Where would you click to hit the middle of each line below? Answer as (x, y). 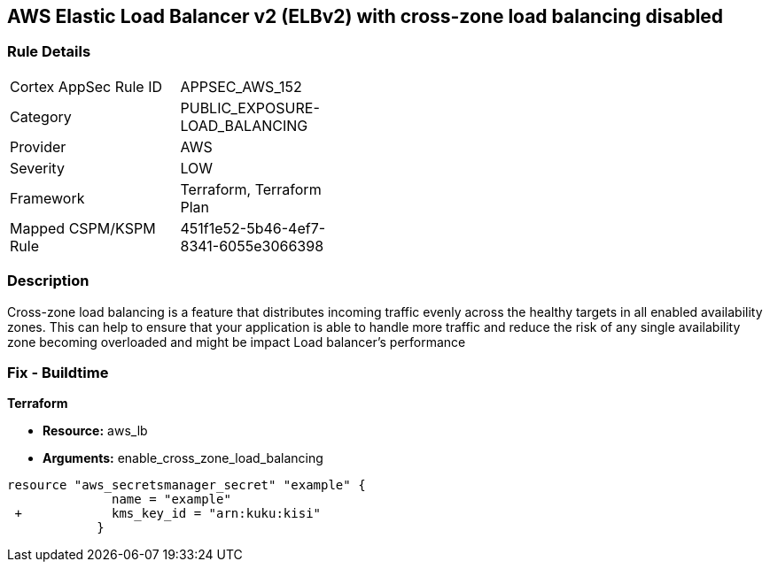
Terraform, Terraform (251, 189)
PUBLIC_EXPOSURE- (250, 108)
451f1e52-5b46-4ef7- (253, 228)
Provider (38, 146)
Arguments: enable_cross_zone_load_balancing (183, 458)
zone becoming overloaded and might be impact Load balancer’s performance (237, 342)
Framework (47, 198)
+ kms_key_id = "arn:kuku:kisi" (168, 514)
